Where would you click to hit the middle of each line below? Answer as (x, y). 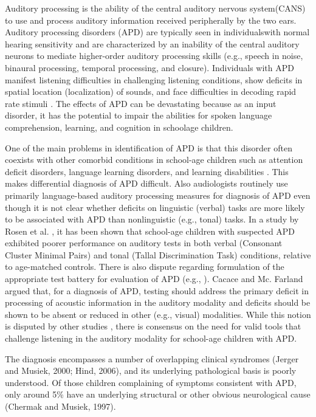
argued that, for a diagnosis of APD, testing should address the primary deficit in (157, 290)
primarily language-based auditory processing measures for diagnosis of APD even (158, 195)
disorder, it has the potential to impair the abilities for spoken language (139, 115)
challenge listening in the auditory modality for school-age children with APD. (151, 338)
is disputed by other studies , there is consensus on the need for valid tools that (153, 326)
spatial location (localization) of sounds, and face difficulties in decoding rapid (151, 91)
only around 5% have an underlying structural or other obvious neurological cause (158, 394)
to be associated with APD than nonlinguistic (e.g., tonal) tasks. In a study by (152, 219)
